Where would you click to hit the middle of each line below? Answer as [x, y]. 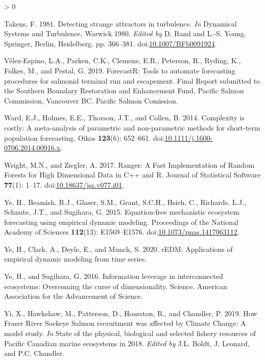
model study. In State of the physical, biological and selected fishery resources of [130, 333]
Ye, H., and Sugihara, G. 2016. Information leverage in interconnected [114, 276]
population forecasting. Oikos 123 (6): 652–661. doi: [85, 137]
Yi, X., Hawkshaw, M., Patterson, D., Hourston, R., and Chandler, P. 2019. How [131, 313]
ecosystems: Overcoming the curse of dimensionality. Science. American [116, 286]
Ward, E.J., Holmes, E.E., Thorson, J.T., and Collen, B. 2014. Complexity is [124, 118]
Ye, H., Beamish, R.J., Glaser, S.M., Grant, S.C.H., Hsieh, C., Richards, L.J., [125, 202]
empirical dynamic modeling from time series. [76, 259]
